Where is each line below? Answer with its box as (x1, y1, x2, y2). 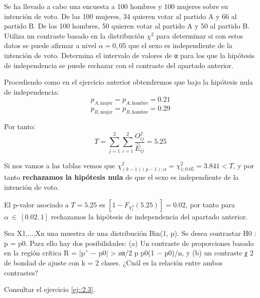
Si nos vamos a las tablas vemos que (4, 160, 115, 170)
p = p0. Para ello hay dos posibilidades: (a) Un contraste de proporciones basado (4, 237, 254, 248)
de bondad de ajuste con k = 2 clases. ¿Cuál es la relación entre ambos (4, 257, 223, 267)
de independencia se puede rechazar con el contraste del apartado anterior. (4, 60, 233, 70)
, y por (233, 160, 254, 170)
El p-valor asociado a (4, 199, 69, 209)
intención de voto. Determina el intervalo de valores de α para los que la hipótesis (4, 50, 255, 60)
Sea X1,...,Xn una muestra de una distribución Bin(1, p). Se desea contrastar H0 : (4, 228, 256, 238)
